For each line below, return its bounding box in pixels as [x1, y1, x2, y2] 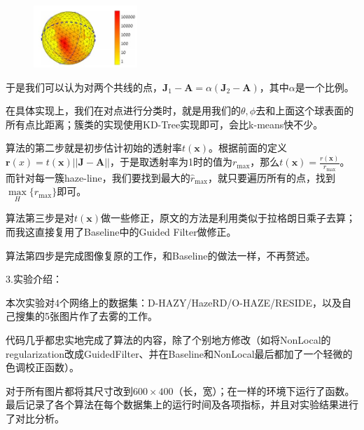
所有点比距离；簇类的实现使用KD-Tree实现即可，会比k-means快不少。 [6, 116, 323, 131]
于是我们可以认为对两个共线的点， [6, 79, 162, 94]
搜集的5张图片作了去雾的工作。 [15, 309, 157, 323]
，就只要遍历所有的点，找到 [208, 170, 336, 184]
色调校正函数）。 [6, 360, 79, 375]
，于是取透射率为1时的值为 [110, 154, 232, 169]
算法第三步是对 [6, 210, 74, 225]
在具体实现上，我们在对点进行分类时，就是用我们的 [6, 103, 241, 118]
